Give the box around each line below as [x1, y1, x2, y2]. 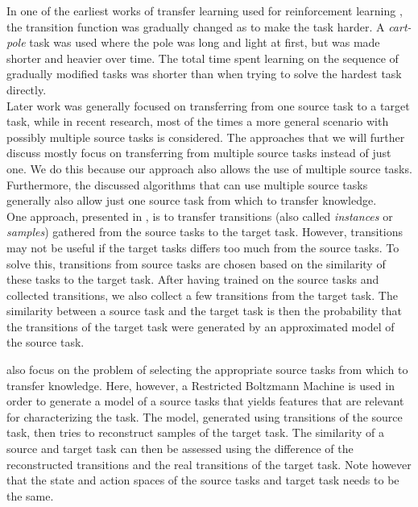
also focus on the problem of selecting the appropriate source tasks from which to [6, 361, 408, 378]
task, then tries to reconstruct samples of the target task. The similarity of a [6, 424, 384, 441]
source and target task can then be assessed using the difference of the [6, 440, 354, 457]
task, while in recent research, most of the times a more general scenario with [6, 113, 389, 130]
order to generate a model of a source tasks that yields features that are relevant [6, 393, 404, 409]
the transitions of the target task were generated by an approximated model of [6, 318, 395, 335]
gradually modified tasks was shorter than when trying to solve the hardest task [6, 65, 402, 82]
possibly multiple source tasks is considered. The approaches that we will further [6, 128, 405, 145]
